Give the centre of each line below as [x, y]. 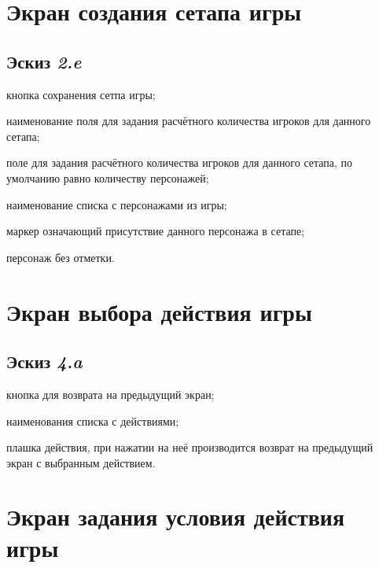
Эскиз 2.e [44, 61]
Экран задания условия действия [176, 516]
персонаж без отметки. [61, 257]
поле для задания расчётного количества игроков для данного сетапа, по [180, 162]
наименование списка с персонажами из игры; [117, 204]
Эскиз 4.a [44, 361]
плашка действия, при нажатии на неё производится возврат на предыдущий [190, 447]
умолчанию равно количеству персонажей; [108, 177]
